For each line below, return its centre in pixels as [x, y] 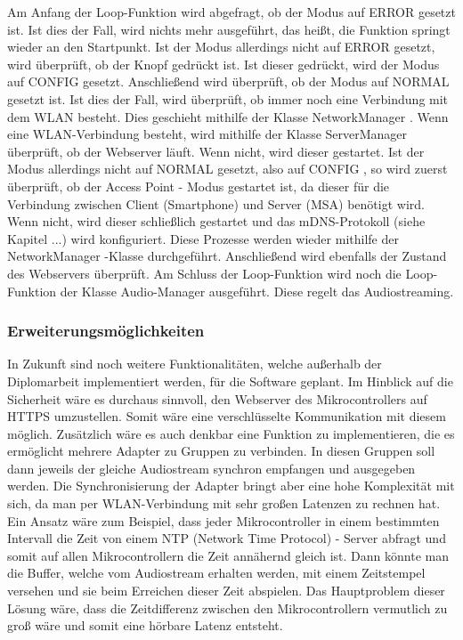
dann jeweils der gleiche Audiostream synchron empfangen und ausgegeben [211, 468]
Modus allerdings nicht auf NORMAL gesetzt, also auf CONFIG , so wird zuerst [227, 169]
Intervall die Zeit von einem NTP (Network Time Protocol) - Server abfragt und [227, 538]
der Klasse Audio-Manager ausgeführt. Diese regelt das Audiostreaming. [257, 291]
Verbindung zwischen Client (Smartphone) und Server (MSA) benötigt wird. [216, 203]
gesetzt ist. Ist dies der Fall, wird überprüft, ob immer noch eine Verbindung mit [228, 98]
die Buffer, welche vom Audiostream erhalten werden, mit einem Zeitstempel [216, 573]
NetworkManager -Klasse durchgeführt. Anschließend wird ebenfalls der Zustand [227, 256]
